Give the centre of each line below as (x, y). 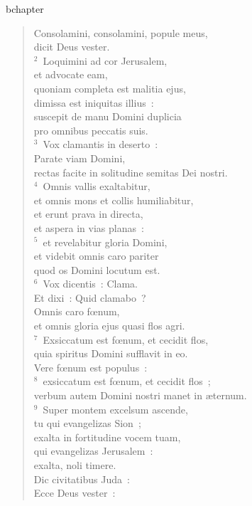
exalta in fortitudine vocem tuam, (107, 437)
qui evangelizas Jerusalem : (93, 451)
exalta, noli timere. (75, 465)
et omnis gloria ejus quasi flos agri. (109, 326)
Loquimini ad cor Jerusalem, (105, 60)
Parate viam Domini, (80, 158)
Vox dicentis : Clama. (90, 284)
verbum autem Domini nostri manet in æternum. (140, 395)
